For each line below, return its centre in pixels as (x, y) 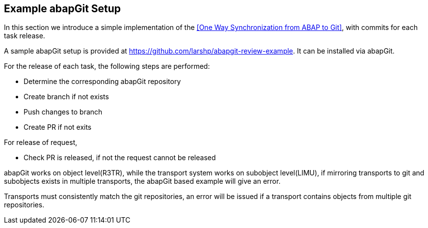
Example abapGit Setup (63, 9)
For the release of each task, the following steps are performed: (107, 66)
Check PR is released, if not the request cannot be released (120, 158)
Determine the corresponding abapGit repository (102, 82)
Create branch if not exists (66, 97)
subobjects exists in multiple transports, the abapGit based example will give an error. (142, 181)
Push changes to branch (63, 112)
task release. (25, 36)
